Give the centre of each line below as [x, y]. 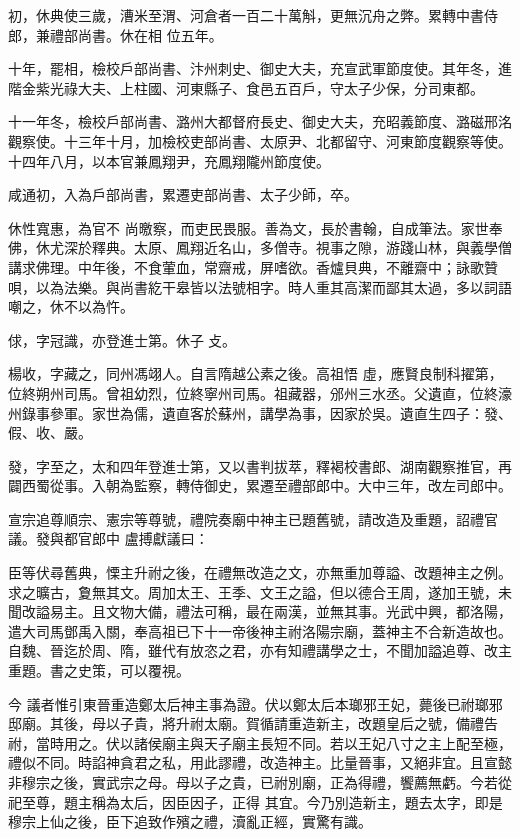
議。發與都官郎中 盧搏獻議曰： [108, 538]
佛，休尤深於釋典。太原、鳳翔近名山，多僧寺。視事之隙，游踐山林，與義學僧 [260, 247]
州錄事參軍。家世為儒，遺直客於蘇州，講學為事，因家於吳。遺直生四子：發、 [260, 412]
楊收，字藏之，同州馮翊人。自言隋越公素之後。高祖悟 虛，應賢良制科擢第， [255, 373]
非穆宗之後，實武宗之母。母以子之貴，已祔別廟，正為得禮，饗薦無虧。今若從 [260, 782]
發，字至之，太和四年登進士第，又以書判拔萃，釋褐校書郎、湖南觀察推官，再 [260, 465]
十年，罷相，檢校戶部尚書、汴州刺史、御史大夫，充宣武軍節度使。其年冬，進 [260, 68]
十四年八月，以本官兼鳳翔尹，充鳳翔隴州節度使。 [169, 160]
